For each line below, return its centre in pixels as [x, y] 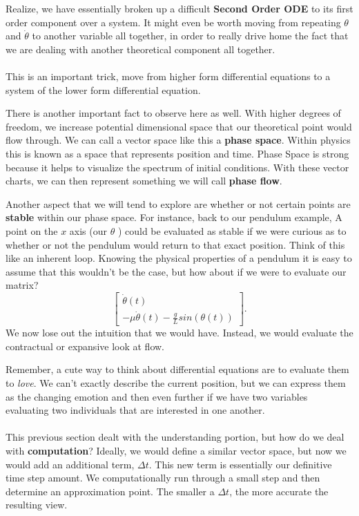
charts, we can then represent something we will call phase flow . [144, 181]
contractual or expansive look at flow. [85, 346]
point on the [32, 230]
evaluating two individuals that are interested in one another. [135, 410]
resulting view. [37, 505]
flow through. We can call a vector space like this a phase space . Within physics [178, 140]
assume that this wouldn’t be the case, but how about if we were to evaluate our [176, 271]
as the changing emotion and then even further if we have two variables [157, 396]
